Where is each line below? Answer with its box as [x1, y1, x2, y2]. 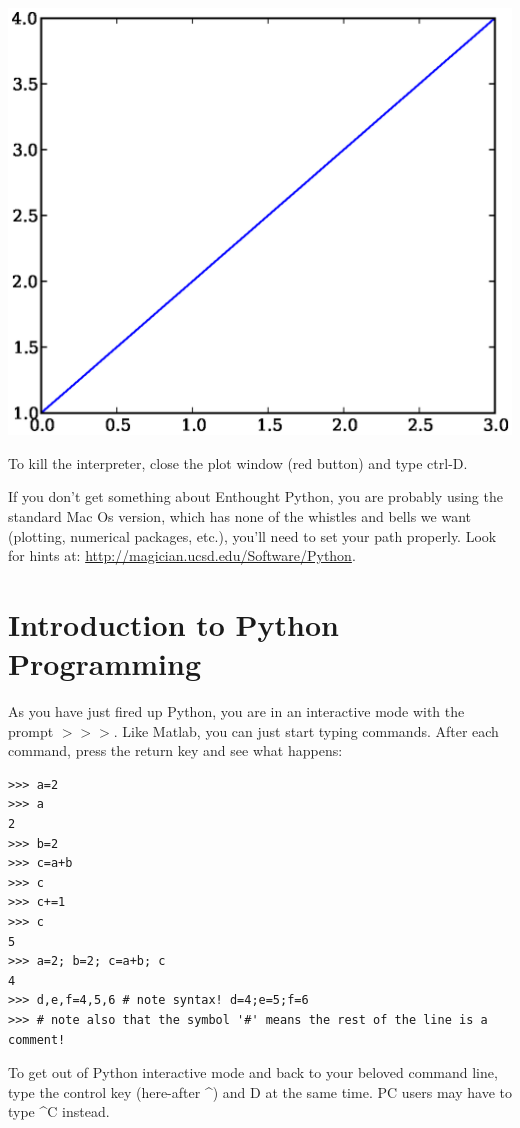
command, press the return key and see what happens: [8, 740, 343, 761]
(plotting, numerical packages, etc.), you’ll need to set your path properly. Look [8, 525, 497, 546]
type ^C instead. [8, 1101, 110, 1122]
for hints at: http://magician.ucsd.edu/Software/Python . [8, 545, 356, 566]
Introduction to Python [8, 603, 339, 644]
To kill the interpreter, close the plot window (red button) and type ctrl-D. [8, 452, 468, 473]
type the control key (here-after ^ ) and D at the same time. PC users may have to [8, 1081, 512, 1102]
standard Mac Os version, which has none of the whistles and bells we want [8, 506, 471, 526]
